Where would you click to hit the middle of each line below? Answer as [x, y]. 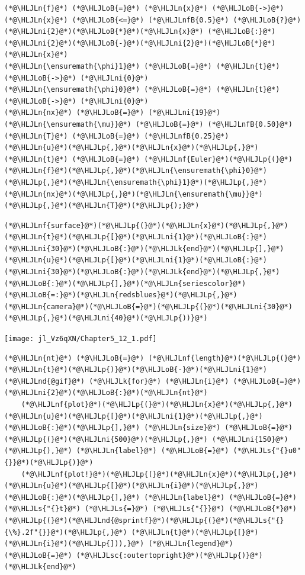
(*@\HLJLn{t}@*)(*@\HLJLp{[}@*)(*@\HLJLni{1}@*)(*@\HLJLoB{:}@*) [136, 237]
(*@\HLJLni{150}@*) [250, 439]
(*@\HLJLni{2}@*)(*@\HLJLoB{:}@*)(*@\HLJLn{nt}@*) [106, 393]
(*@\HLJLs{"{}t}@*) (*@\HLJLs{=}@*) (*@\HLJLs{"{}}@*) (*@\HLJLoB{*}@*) [150, 509]
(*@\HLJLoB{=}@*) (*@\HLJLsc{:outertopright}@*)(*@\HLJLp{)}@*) [134, 555]
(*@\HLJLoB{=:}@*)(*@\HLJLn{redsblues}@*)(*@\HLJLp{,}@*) [121, 295]
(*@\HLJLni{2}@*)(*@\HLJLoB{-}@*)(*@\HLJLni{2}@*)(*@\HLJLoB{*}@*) [140, 43]
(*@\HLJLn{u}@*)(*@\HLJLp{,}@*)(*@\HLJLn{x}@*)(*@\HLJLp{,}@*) [131, 148]
